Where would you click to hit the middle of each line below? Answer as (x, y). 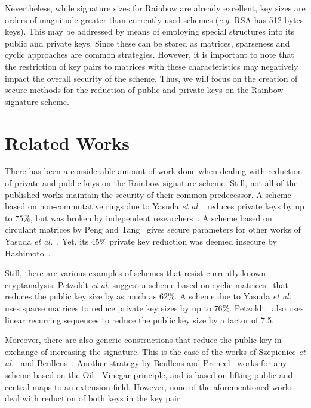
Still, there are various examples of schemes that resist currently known (135, 273)
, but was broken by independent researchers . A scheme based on (151, 217)
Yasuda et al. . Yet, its (47, 241)
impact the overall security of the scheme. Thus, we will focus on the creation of (151, 78)
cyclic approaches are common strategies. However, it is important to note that (150, 55)
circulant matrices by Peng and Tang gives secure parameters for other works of (153, 229)
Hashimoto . (28, 253)
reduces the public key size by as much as (81, 296)
